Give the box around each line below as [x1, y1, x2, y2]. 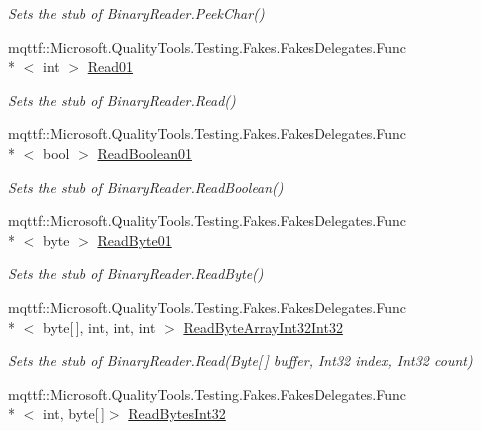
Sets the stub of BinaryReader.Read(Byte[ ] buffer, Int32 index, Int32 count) [8, 350, 473, 371]
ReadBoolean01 [97, 142, 192, 163]
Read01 [87, 56, 134, 77]
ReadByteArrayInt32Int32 [183, 316, 343, 337]
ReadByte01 [97, 229, 172, 250]
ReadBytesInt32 [128, 403, 226, 424]
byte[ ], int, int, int [42, 316, 156, 337]
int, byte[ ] [42, 403, 105, 424]
